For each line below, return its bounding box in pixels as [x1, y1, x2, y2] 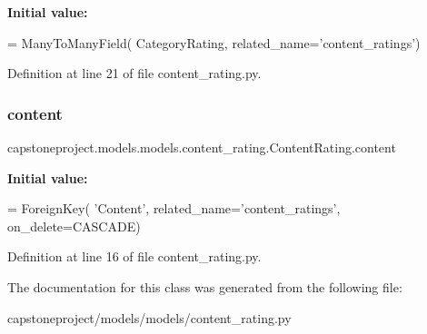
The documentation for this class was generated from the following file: [7, 277, 402, 296]
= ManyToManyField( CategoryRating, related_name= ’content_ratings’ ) [7, 33, 421, 52]
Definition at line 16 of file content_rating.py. [7, 247, 262, 266]
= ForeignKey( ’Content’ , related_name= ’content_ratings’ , [7, 199, 341, 218]
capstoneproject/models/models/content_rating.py [7, 308, 292, 327]
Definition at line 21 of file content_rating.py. [7, 64, 262, 83]
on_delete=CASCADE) [7, 216, 141, 235]
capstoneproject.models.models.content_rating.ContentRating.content [7, 138, 396, 156]
